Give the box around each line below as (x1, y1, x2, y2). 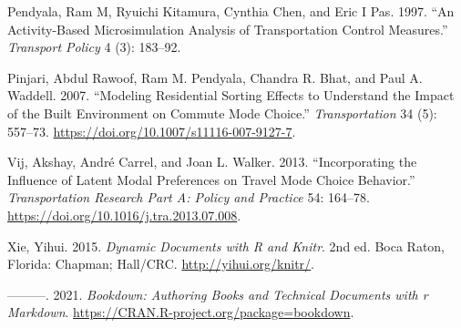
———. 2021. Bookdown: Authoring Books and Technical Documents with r (7, 284, 428, 303)
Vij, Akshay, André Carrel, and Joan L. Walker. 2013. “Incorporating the (7, 152, 417, 171)
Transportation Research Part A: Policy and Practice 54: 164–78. (7, 188, 370, 207)
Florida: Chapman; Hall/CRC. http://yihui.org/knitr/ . (7, 254, 315, 273)
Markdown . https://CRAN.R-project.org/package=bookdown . (7, 302, 354, 322)
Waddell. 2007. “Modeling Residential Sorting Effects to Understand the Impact (7, 86, 455, 105)
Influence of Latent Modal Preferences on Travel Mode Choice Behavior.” (7, 169, 415, 189)
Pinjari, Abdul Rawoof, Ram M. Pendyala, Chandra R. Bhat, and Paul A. (7, 67, 423, 87)
